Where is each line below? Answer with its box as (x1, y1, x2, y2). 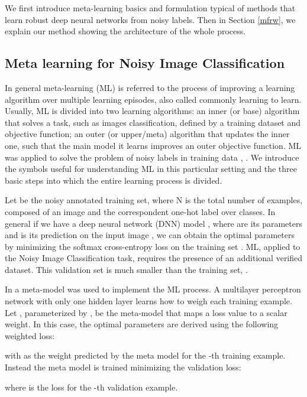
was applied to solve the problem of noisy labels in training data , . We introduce (5, 151, 299, 163)
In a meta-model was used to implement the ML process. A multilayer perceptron (5, 283, 301, 295)
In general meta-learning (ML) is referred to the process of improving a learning (5, 81, 295, 93)
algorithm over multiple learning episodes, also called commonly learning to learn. (5, 93, 302, 105)
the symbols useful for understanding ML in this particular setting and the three (5, 162, 298, 175)
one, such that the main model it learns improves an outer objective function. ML (5, 139, 302, 151)
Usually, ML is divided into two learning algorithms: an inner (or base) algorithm (5, 105, 300, 117)
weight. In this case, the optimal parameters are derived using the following (5, 318, 279, 330)
